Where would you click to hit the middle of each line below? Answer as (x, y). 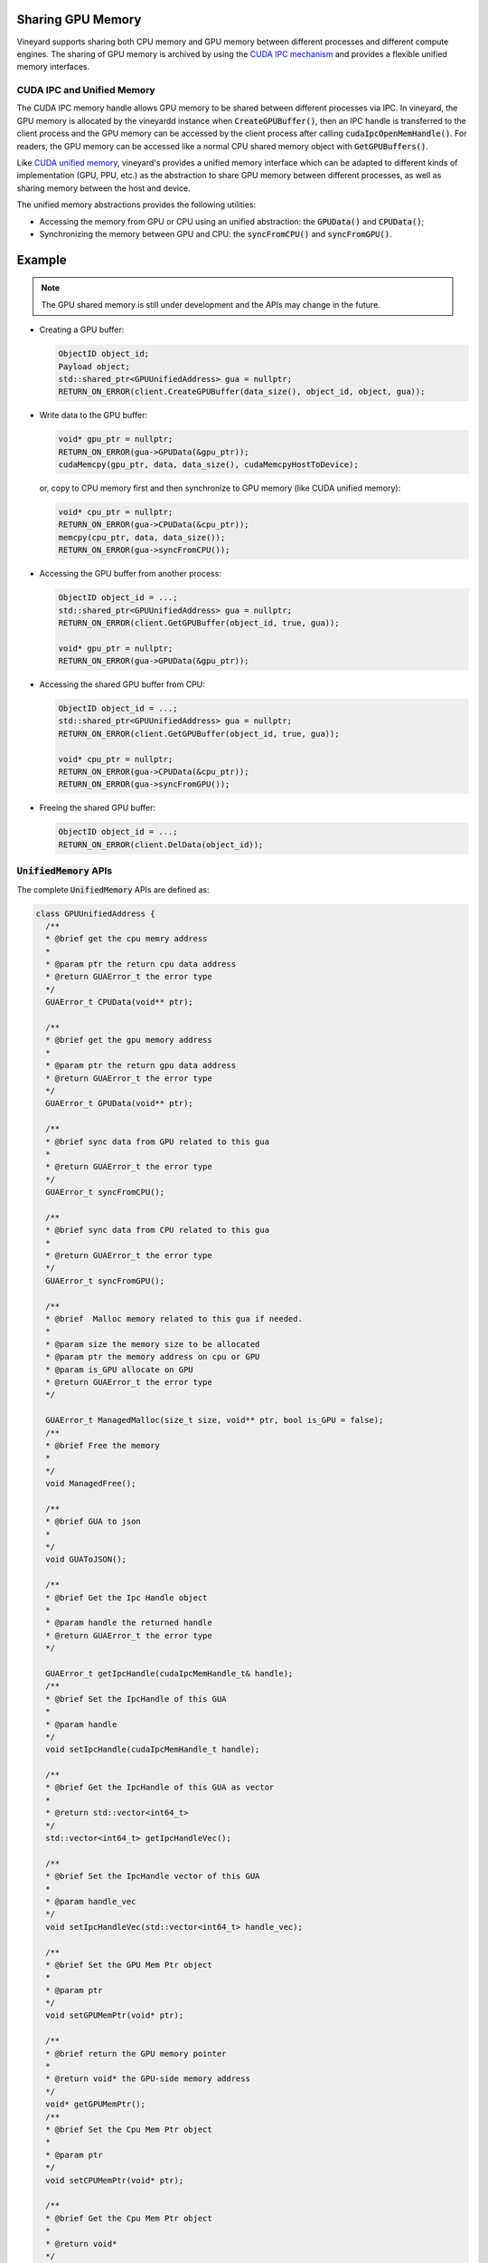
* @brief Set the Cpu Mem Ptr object (129, 2129)
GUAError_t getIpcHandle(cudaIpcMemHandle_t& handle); (169, 1673)
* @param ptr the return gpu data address (141, 1065)
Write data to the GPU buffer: (94, 415)
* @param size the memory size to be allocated (153, 1344)
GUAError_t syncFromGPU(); (105, 1280)
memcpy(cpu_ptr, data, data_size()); (142, 537)
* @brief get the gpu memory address (129, 1040)
